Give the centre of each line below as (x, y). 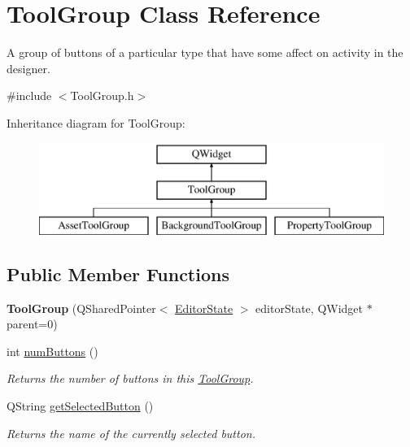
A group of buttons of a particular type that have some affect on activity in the (205, 52)
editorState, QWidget (310, 308)
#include (29, 95)
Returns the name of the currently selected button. (131, 433)
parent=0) (32, 324)
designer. (28, 68)
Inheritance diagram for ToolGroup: (96, 122)
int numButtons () (52, 351)
